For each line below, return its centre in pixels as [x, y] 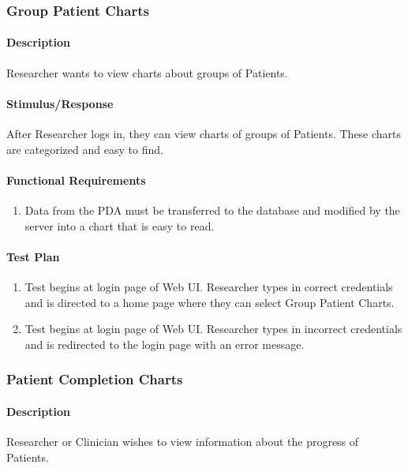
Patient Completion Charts [95, 379]
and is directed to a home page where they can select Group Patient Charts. [210, 302]
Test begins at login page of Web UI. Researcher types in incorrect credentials [213, 329]
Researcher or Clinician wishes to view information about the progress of [183, 442]
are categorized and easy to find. [85, 149]
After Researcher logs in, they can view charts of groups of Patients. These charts [204, 134]
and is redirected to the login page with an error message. [165, 344]
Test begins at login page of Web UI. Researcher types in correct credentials [209, 286]
